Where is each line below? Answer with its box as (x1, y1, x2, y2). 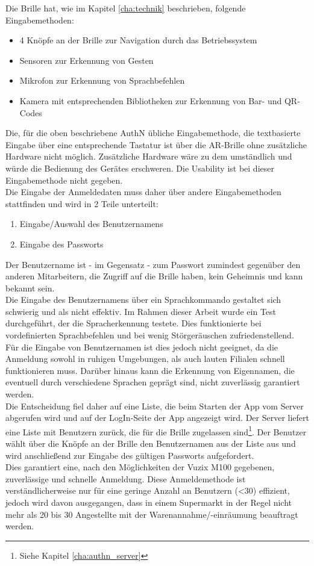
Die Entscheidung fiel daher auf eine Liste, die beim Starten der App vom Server (5, 399, 304, 412)
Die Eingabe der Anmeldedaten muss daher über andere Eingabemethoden (5, 185, 281, 198)
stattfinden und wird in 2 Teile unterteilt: (5, 197, 159, 210)
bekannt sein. (5, 281, 55, 294)
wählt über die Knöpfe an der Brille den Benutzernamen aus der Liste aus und (5, 437, 296, 450)
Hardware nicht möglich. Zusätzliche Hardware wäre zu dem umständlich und (5, 150, 292, 163)
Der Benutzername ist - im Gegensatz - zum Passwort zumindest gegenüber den (5, 258, 301, 270)
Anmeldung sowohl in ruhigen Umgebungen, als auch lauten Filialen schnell (5, 352, 285, 365)
